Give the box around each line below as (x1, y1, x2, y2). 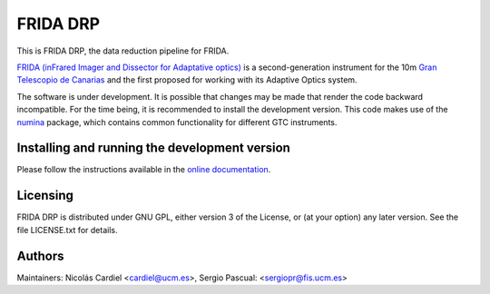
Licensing (16, 188, 74, 203)
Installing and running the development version (16, 141, 290, 156)
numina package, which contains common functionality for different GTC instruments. (16, 116, 338, 127)
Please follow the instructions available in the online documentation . (16, 164, 271, 175)
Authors (16, 248, 64, 263)
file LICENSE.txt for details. (16, 224, 118, 235)
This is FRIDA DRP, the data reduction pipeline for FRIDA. (16, 45, 230, 56)
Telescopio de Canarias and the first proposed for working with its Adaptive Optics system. (16, 74, 358, 85)
